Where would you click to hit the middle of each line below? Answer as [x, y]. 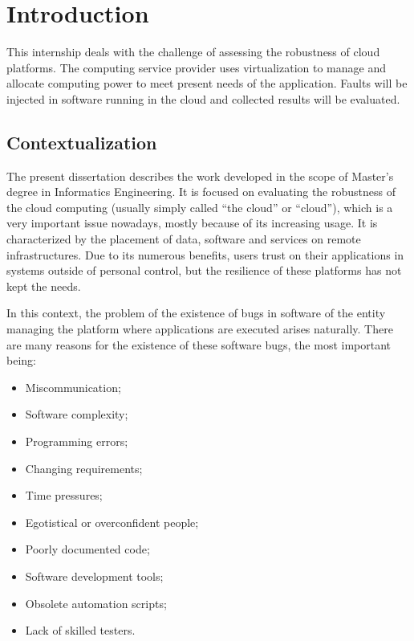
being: [21, 360]
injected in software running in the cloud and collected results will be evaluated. [203, 98]
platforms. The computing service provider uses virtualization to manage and [197, 67]
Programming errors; [77, 441]
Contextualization [82, 142]
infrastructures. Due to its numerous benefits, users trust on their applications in [205, 254]
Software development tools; [94, 576]
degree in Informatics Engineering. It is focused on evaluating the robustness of [201, 192]
